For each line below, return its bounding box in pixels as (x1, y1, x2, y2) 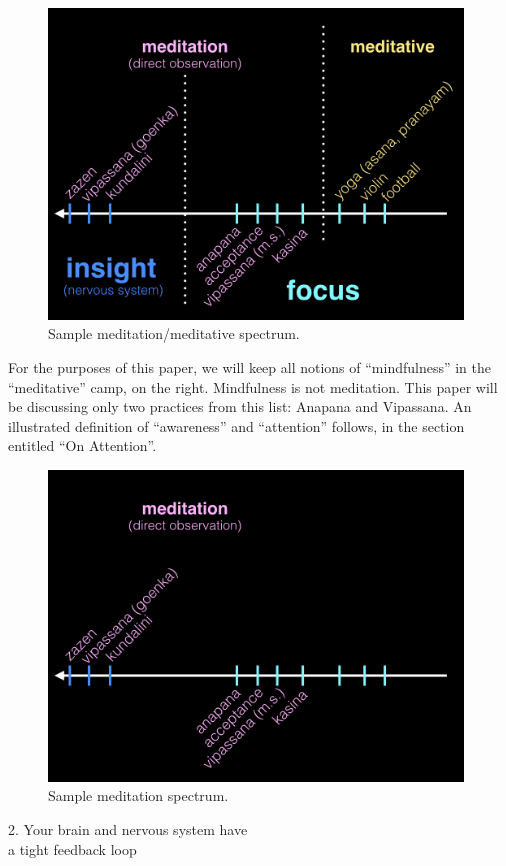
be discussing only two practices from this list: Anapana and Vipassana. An (8, 396, 472, 417)
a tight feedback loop (8, 838, 137, 859)
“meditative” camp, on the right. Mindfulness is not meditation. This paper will (8, 376, 498, 397)
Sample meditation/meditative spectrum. (48, 323, 300, 344)
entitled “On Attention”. (8, 435, 157, 456)
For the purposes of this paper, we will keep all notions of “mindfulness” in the (8, 356, 492, 377)
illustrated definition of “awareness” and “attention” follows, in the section (8, 415, 465, 436)
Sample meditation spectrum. (48, 785, 229, 806)
